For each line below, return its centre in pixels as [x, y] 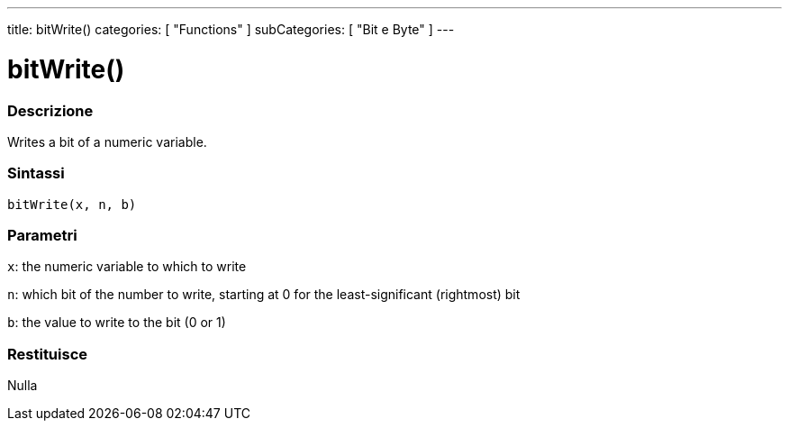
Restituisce [48, 354]
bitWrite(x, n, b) [72, 204]
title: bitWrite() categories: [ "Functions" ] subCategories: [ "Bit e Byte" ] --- [231, 29]
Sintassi [36, 173]
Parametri [42, 235]
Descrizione [50, 110]
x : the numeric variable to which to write [127, 267]
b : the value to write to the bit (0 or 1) [117, 323]
